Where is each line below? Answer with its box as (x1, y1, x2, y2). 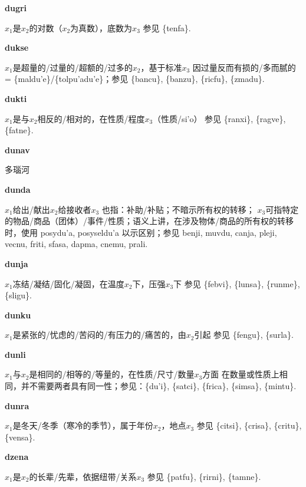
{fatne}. (5, 124, 34, 136)
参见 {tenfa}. (143, 21, 191, 34)
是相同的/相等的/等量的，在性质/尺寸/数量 (29, 368, 195, 380)
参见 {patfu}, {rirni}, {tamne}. (147, 470, 261, 483)
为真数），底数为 (70, 21, 133, 34)
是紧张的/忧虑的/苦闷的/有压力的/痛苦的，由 (12, 328, 186, 341)
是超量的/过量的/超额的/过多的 (12, 61, 133, 73)
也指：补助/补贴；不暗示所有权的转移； (101, 203, 255, 215)
